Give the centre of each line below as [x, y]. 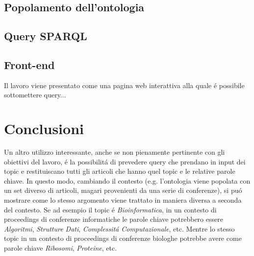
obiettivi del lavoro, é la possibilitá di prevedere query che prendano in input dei [125, 161]
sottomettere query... [35, 95]
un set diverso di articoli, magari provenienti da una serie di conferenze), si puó [123, 190]
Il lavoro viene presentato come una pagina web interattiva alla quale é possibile [124, 85]
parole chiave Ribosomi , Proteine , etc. [61, 248]
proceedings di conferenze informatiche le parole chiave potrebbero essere [114, 219]
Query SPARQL [46, 36]
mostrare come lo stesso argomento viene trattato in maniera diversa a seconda [123, 200]
